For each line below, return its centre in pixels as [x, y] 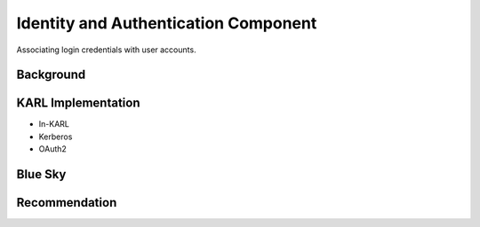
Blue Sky [41, 174]
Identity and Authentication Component [167, 23]
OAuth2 [52, 149]
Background [51, 75]
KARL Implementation [78, 103]
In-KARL [54, 124]
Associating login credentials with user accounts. [106, 50]
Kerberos [56, 137]
